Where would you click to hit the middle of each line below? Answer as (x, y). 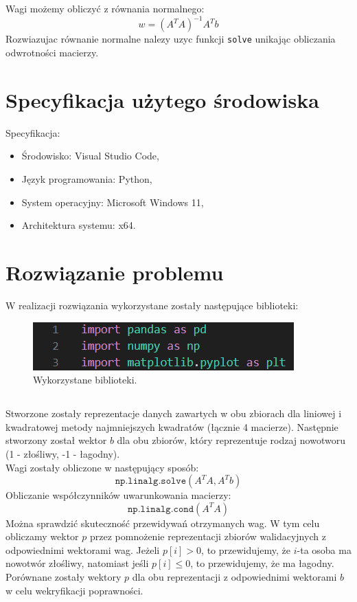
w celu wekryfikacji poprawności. (74, 590)
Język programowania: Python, (87, 179)
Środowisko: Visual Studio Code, (90, 156)
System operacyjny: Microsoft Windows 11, (113, 202)
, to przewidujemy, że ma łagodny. (262, 563)
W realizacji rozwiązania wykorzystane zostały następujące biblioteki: (152, 305)
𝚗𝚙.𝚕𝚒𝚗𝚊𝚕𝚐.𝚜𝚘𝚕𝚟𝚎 (151, 481)
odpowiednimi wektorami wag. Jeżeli (83, 549)
